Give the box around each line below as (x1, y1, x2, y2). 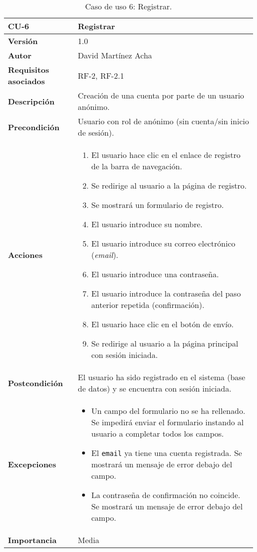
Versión (8, 35, 38, 47)
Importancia (8, 534, 57, 546)
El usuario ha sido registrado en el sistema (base (78, 371, 246, 383)
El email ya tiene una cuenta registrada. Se (91, 447, 242, 458)
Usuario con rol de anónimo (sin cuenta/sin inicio (78, 115, 249, 127)
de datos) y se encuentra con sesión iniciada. (78, 383, 232, 394)
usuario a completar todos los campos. (91, 428, 224, 439)
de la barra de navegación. (91, 160, 182, 172)
